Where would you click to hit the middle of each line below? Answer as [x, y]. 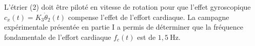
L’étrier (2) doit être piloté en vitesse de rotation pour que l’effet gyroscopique [128, 7]
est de [146, 37]
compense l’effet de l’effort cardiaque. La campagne [149, 17]
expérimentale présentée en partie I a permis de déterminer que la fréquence [124, 27]
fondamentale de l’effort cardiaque [58, 37]
